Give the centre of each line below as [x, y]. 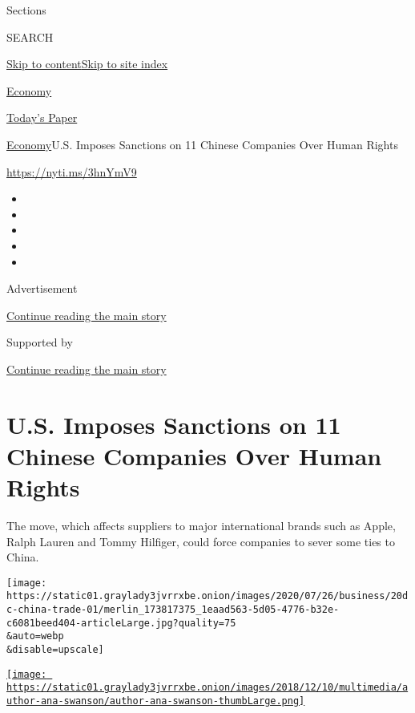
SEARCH [30, 36]
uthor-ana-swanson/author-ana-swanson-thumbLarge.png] [156, 701]
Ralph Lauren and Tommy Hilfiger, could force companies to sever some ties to [201, 541]
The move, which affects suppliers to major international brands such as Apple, [201, 525]
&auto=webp [35, 636]
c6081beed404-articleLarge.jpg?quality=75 [121, 623]
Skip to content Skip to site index [87, 64]
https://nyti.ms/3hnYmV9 [72, 171]
